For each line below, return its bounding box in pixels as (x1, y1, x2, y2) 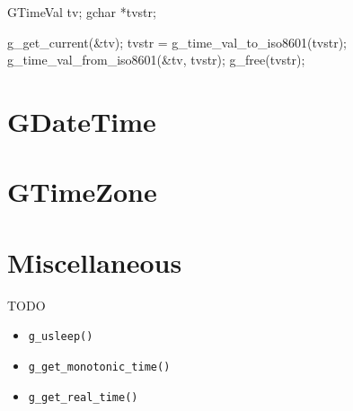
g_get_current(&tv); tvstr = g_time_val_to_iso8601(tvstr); (7, 32, 348, 51)
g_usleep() (28, 330, 93, 344)
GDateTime (7, 102, 156, 139)
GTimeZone (7, 173, 157, 210)
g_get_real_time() (28, 390, 138, 404)
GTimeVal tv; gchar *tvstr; (7, 3, 156, 21)
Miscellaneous (7, 243, 182, 280)
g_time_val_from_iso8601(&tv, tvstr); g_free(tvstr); (7, 50, 305, 69)
